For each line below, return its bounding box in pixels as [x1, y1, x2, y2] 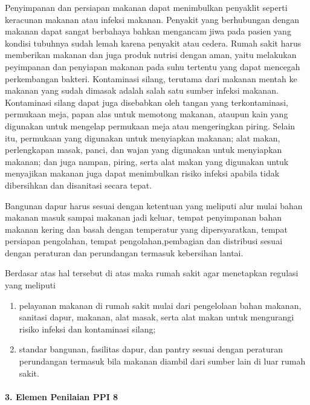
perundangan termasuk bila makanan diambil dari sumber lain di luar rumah [19, 355, 306, 368]
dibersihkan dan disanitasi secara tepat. [5, 178, 152, 191]
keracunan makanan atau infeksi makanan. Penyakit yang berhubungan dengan [5, 13, 299, 25]
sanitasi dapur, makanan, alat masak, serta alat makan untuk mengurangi [19, 311, 294, 323]
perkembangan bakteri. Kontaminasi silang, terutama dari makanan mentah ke [5, 72, 297, 85]
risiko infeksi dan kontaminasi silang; [19, 322, 156, 335]
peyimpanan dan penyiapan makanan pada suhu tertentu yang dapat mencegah [5, 60, 300, 73]
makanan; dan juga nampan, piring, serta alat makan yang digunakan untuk [5, 155, 289, 167]
